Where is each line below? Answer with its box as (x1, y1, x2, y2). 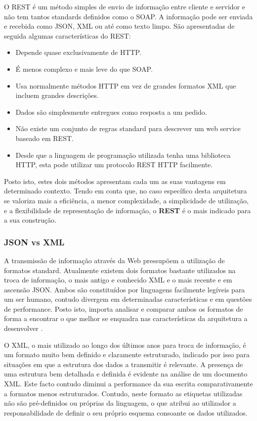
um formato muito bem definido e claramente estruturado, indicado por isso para (4, 349, 250, 360)
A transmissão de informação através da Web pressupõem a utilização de (4, 255, 225, 265)
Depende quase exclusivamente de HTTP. (15, 47, 141, 57)
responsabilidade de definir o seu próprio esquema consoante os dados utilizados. (4, 407, 248, 418)
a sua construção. (4, 215, 56, 225)
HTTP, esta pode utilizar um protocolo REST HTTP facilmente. (15, 159, 213, 170)
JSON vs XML (4, 235, 65, 248)
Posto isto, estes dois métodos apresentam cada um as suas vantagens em (4, 176, 226, 186)
